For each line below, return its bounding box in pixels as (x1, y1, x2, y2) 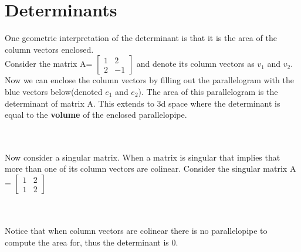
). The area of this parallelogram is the (138, 85, 278, 97)
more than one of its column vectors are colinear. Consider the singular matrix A (5, 162, 296, 175)
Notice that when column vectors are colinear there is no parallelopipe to (5, 224, 268, 237)
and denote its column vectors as (136, 57, 255, 70)
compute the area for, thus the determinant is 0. (5, 236, 178, 248)
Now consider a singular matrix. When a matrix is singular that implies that (5, 151, 280, 163)
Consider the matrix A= (5, 57, 93, 70)
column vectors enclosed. (5, 43, 94, 55)
